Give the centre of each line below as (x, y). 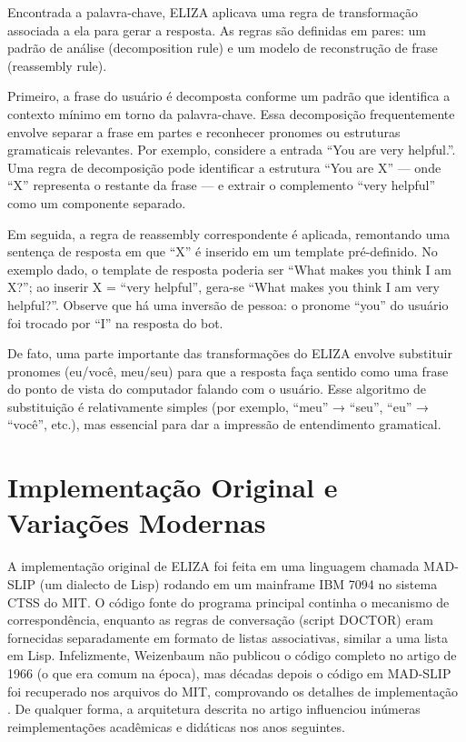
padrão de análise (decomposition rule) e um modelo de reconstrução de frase (223, 48)
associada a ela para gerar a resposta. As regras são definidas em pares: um (217, 30)
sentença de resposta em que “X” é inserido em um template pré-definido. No (223, 251)
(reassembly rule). (57, 65)
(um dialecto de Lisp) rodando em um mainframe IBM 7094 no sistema (238, 583)
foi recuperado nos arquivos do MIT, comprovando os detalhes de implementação (233, 691)
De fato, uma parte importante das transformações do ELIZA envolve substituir (230, 353)
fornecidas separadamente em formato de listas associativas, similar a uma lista (228, 637)
